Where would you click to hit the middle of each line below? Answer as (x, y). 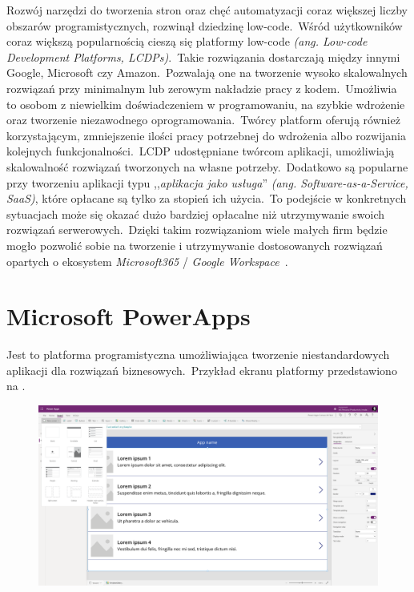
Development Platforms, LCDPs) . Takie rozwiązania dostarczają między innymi (203, 56)
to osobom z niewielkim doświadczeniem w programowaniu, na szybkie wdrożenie (206, 104)
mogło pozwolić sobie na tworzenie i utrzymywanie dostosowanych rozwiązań (195, 245)
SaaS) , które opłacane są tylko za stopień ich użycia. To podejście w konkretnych (207, 198)
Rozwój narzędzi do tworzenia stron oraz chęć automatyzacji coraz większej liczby (207, 10)
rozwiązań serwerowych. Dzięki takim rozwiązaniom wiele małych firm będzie (197, 230)
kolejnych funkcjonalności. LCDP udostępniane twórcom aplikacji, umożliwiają (201, 151)
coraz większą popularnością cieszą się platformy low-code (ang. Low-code (187, 41)
